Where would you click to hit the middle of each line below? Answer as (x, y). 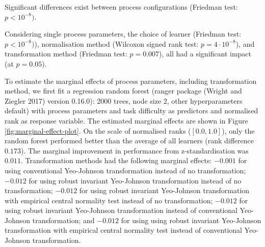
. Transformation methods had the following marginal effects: (116, 160)
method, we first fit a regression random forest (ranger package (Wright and (123, 91)
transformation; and (63, 220)
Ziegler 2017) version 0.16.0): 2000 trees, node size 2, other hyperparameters (124, 100)
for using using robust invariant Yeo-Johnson (191, 220)
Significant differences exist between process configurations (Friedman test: (121, 7)
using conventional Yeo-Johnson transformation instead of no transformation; (125, 170)
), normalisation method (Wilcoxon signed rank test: (116, 43)
